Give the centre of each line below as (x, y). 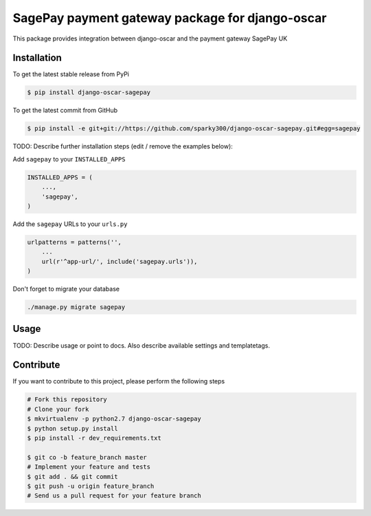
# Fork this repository (67, 400)
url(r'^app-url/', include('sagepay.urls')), (120, 261)
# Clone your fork (58, 409)
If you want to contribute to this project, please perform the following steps (119, 381)
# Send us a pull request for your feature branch (114, 496)
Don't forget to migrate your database (66, 289)
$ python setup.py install (72, 428)
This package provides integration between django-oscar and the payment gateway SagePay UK (150, 38)
